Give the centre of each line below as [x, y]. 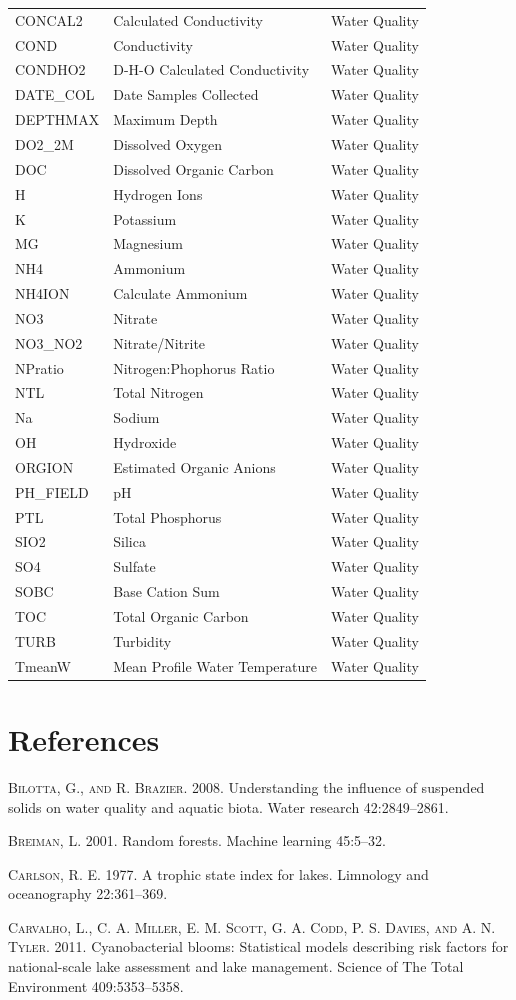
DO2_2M [44, 143]
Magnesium [148, 243]
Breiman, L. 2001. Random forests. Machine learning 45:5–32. [197, 840]
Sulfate [134, 566]
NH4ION [42, 293]
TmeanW [43, 665]
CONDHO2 [50, 69]
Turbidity [142, 640]
